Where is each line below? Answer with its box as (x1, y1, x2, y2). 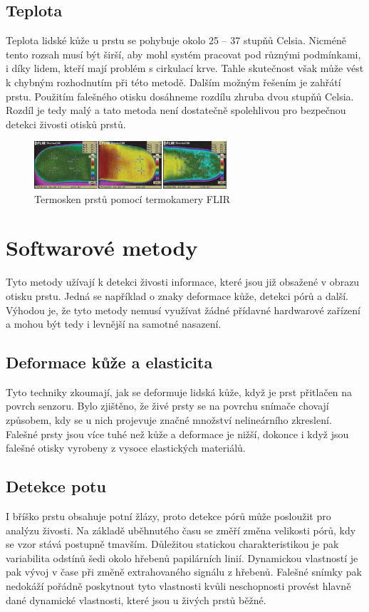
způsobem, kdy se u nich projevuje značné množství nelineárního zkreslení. (6, 413, 332, 427)
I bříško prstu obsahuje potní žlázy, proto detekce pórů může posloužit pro (6, 509, 331, 524)
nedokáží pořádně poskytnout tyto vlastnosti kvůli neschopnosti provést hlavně (6, 579, 351, 593)
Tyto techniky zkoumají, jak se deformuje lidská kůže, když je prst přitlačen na (6, 384, 353, 399)
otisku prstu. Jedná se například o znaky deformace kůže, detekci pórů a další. (6, 288, 348, 303)
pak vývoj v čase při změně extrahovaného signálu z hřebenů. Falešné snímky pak (6, 564, 362, 579)
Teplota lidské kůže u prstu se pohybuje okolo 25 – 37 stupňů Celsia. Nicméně (6, 33, 346, 48)
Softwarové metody (6, 233, 198, 262)
